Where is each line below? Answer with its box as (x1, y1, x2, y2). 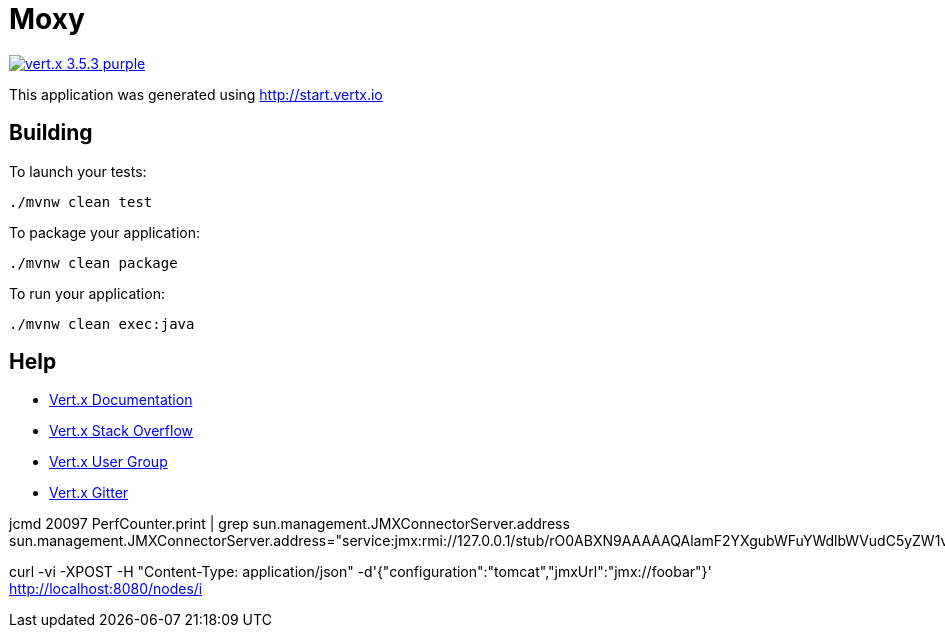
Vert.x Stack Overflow (49, 422, 194, 440)
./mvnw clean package (9, 254, 178, 271)
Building (9, 120, 93, 146)
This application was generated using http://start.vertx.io (9, 85, 383, 103)
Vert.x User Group (49, 453, 168, 471)
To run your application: (9, 284, 165, 302)
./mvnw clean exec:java (9, 315, 195, 332)
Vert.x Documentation (49, 391, 193, 409)
